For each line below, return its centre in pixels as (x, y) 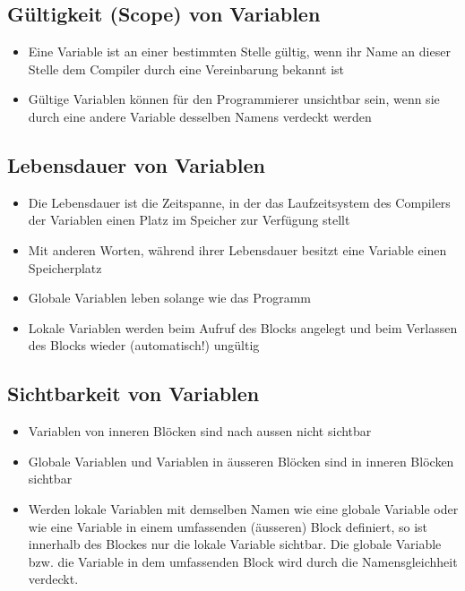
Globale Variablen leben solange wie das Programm (169, 298)
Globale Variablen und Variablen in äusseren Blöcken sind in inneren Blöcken (241, 461)
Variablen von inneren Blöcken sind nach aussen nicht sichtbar (200, 431)
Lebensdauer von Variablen (136, 164)
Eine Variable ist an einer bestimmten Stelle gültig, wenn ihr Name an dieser (239, 51)
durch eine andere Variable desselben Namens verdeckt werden (200, 116)
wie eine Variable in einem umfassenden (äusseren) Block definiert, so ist (228, 526)
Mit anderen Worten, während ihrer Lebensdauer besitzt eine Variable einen (237, 249)
